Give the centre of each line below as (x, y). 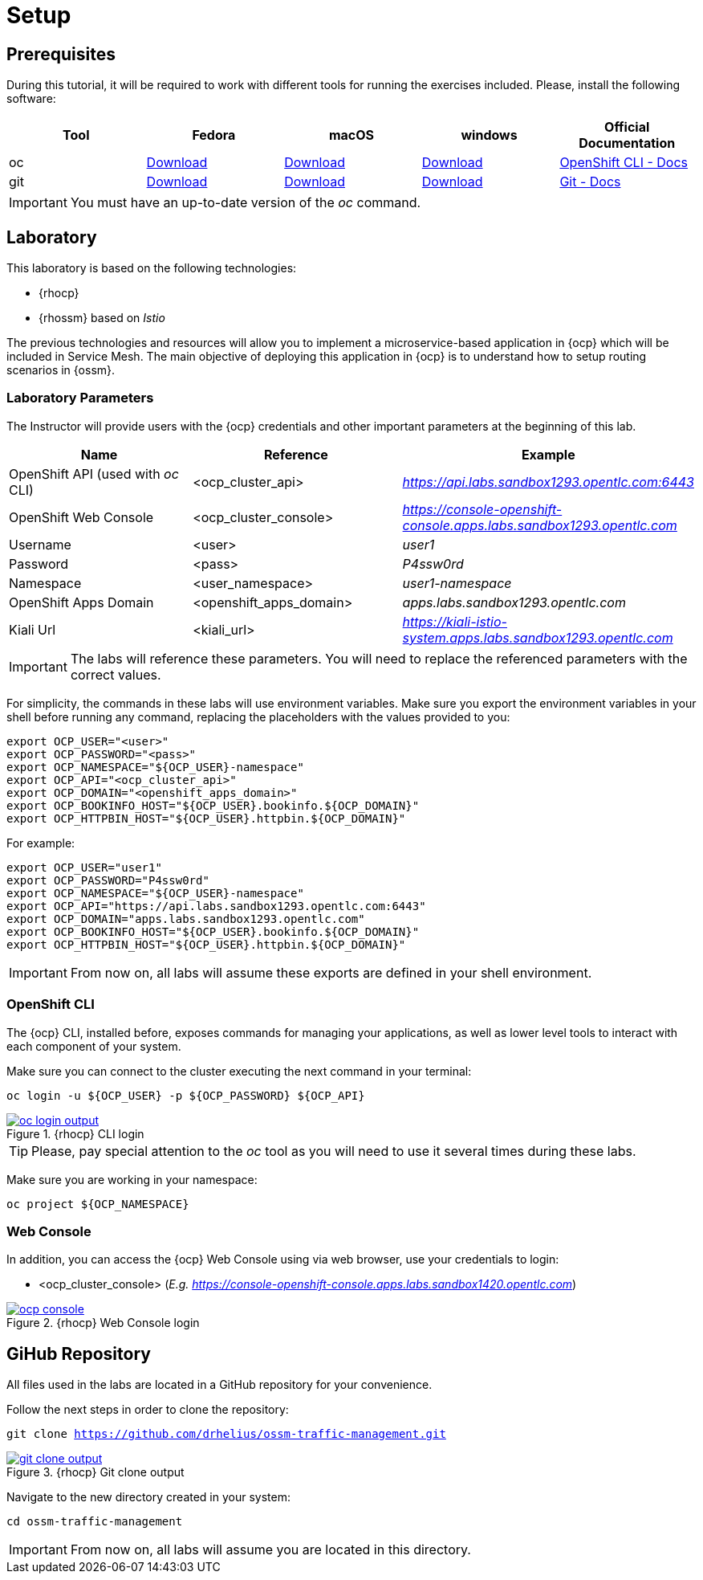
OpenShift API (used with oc (94, 474)
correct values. (116, 674)
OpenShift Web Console (81, 517)
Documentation (627, 143)
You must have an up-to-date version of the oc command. (246, 203)
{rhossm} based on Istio (102, 318)
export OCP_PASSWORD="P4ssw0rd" (108, 880)
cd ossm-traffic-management (95, 1522)
